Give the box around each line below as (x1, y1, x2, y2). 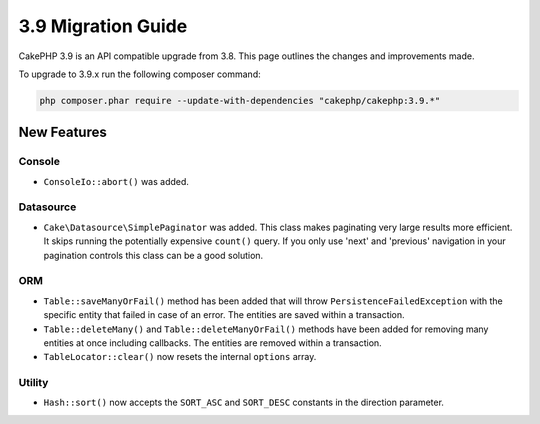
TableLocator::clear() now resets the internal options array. (43, 351, 317, 363)
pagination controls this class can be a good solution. (43, 249, 264, 261)
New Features (18, 124, 107, 141)
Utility (18, 376, 49, 390)
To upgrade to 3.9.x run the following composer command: (18, 68, 261, 80)
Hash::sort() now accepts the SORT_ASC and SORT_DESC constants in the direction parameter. (43, 396, 445, 409)
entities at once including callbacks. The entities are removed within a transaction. (43, 336, 382, 349)
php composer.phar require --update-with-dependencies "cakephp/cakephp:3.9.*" (39, 95, 441, 106)
